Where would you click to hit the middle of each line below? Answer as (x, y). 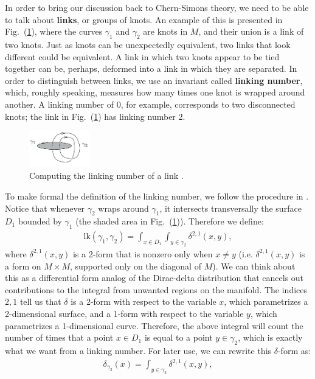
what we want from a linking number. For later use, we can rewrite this (138, 350)
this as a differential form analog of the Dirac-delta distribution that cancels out (154, 278)
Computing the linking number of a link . (106, 176)
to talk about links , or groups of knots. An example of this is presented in (144, 19)
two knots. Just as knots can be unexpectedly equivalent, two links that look (148, 44)
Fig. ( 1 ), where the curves (54, 31)
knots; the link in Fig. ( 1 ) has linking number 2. (95, 116)
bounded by (40, 221)
